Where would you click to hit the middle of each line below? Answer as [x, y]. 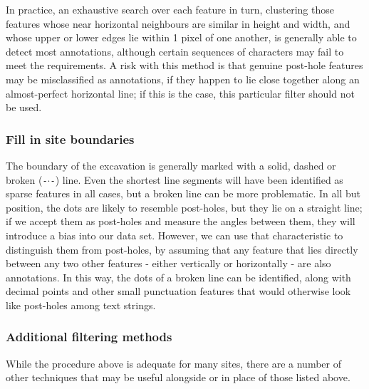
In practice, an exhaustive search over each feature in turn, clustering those [170, 9]
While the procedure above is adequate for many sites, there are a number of [174, 363]
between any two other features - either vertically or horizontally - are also [168, 263]
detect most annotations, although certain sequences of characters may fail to [175, 51]
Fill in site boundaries [70, 139]
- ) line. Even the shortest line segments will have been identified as [197, 179]
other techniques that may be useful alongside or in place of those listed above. [178, 377]
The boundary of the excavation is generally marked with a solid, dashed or [171, 165]
